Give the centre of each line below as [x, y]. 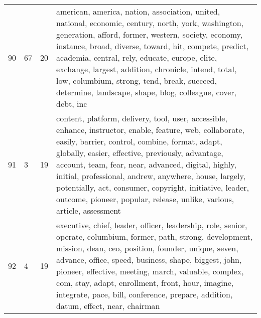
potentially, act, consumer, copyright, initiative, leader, [153, 187]
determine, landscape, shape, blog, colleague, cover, [146, 92]
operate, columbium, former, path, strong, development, [155, 236]
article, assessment [89, 210]
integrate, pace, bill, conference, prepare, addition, [145, 294]
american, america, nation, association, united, [138, 11]
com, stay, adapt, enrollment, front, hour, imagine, [145, 283]
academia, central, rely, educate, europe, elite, [137, 57]
